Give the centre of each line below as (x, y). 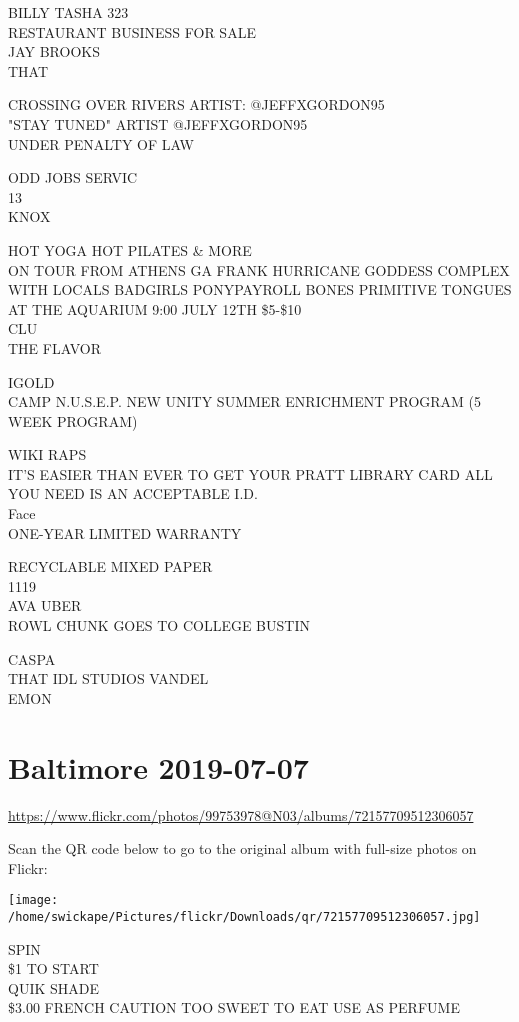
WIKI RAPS (47, 454)
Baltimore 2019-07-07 (158, 766)
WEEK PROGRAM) (73, 420)
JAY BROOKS (54, 51)
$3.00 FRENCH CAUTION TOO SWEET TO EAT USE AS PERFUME (234, 1007)
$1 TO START (53, 968)
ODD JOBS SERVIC (73, 177)
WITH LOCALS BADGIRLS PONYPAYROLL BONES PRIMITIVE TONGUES (260, 289)
